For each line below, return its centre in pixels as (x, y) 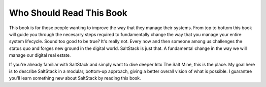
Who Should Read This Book (68, 13)
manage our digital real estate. (40, 55)
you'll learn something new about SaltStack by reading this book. (75, 78)
